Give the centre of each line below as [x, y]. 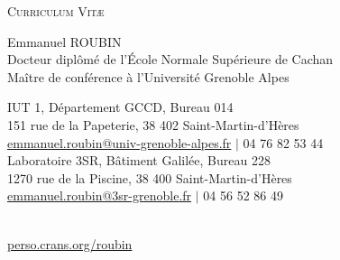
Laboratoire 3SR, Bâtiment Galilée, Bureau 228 [139, 160]
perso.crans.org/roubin [70, 243]
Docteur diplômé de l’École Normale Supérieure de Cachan [170, 59]
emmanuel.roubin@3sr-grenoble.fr [100, 195]
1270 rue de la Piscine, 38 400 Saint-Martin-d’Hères [150, 177]
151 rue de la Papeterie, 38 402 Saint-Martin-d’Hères [153, 124]
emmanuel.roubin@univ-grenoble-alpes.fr [119, 142]
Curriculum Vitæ [56, 11]
